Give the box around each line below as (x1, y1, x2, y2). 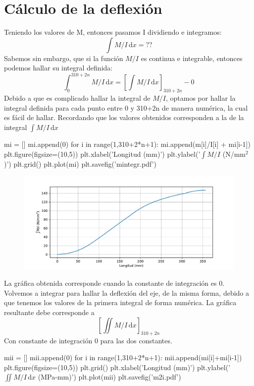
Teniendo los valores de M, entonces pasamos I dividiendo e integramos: (4, 27, 222, 37)
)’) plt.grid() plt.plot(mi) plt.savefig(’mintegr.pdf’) (4, 158, 156, 169)
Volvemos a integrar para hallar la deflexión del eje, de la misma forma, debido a (4, 287, 250, 298)
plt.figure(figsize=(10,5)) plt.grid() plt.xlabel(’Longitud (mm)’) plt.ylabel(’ (4, 362, 231, 372)
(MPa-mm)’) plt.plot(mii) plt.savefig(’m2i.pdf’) (38, 372, 181, 382)
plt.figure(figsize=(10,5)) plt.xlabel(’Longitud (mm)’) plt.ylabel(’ (4, 148, 201, 159)
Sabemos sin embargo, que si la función (4, 53, 123, 63)
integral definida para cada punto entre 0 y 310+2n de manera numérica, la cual (4, 102, 248, 113)
